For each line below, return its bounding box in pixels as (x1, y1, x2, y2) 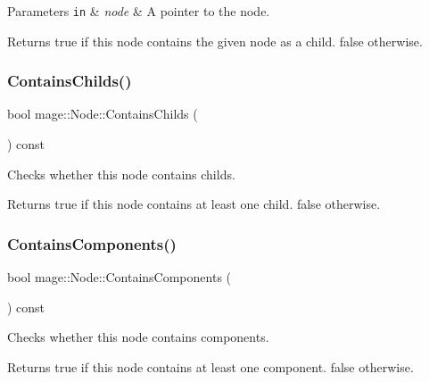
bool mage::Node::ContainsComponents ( (7, 268, 232, 286)
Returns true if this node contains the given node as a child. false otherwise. (7, 31, 423, 50)
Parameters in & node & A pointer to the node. (7, 2, 270, 20)
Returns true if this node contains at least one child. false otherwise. (7, 195, 381, 213)
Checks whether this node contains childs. (7, 164, 235, 183)
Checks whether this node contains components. (7, 328, 269, 346)
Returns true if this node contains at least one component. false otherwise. (7, 357, 414, 376)
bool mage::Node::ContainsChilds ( (7, 104, 198, 123)
